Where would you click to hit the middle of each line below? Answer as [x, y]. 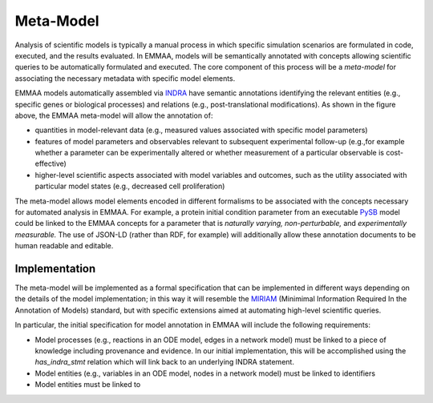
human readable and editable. [64, 246]
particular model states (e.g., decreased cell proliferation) [130, 186]
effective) [51, 163]
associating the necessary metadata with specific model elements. [125, 78]
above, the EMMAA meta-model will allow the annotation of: [114, 115]
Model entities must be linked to [88, 385]
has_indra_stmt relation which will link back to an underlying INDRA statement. [164, 362]
